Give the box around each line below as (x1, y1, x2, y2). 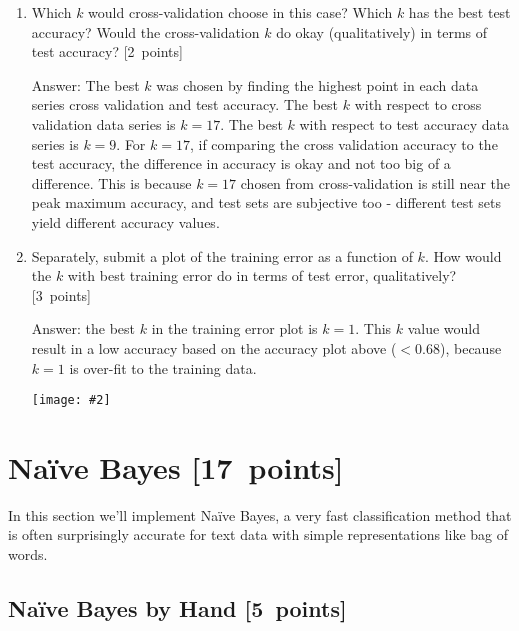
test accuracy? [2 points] (31, 41, 183, 62)
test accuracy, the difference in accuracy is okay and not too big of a (31, 153, 451, 174)
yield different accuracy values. (31, 211, 220, 232)
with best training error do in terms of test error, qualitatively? (67, 265, 457, 286)
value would (407, 318, 481, 339)
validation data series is (31, 113, 176, 134)
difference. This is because (31, 172, 192, 193)
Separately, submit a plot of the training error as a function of (31, 245, 413, 266)
